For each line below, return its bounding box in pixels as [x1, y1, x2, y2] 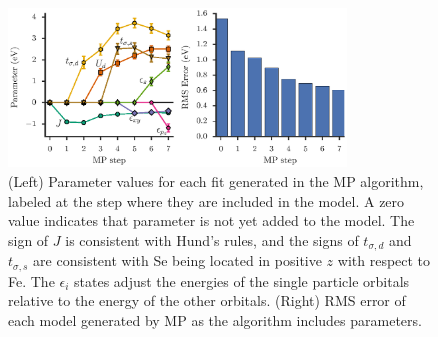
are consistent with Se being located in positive [33, 250, 322, 271]
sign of [8, 229, 49, 250]
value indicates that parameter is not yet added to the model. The [8, 210, 415, 231]
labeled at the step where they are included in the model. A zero [8, 190, 405, 211]
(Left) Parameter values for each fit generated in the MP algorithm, [8, 170, 424, 191]
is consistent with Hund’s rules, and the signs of [65, 229, 359, 250]
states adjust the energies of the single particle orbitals [74, 270, 410, 291]
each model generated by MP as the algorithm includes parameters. [8, 309, 422, 330]
